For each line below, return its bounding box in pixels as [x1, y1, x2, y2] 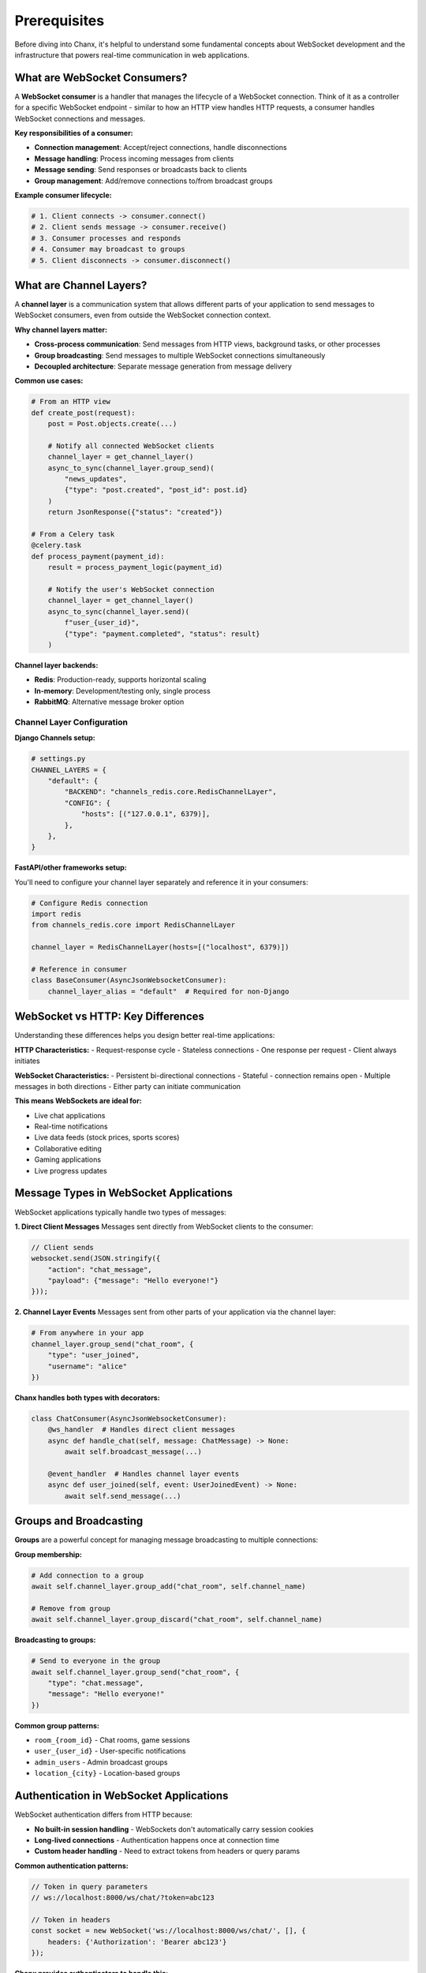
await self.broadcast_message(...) [64, 1447, 203, 1456]
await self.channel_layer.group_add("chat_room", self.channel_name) [31, 1582, 306, 1590]
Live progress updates [34, 1166, 107, 1175]
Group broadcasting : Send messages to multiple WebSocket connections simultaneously [34, 350, 326, 360]
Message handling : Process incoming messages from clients [34, 154, 234, 163]
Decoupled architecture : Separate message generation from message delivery [34, 361, 292, 371]
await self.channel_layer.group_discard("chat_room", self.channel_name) [31, 1615, 323, 1624]
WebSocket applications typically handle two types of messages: [14, 1207, 226, 1217]
